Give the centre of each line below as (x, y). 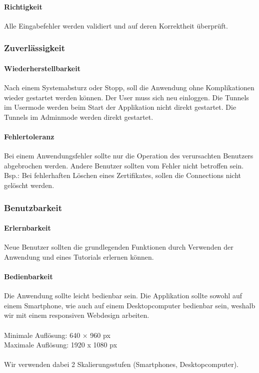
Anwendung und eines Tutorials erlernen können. (79, 256)
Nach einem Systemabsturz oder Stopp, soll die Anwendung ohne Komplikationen (129, 87)
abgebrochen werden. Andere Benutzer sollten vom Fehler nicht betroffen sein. (124, 165)
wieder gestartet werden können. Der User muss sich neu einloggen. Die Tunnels (126, 97)
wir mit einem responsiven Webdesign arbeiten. (77, 315)
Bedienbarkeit (28, 276)
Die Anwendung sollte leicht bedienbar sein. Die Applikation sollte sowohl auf (123, 296)
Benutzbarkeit (33, 207)
